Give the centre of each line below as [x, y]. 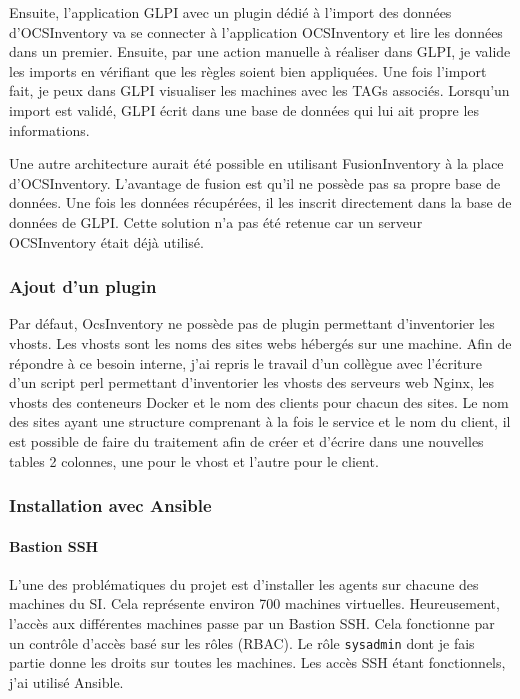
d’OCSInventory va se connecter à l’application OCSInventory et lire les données [256, 31]
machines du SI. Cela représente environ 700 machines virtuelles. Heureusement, [254, 603]
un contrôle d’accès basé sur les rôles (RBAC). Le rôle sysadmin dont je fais [242, 642]
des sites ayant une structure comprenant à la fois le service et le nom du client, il [260, 421]
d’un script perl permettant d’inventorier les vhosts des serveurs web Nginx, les [252, 382]
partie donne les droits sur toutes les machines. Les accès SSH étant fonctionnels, [257, 662]
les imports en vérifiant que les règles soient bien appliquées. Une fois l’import [248, 70]
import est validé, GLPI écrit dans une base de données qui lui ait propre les [244, 109]
